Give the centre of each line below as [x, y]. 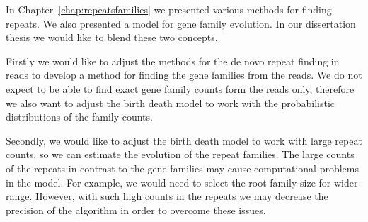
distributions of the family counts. [79, 117]
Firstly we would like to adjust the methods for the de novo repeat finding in [173, 61]
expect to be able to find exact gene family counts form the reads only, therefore [180, 88]
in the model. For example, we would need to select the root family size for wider [182, 182]
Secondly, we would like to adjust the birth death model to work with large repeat [184, 140]
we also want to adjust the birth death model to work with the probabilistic [171, 102]
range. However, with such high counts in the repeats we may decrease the [167, 196]
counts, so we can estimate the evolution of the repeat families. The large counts [180, 154]
